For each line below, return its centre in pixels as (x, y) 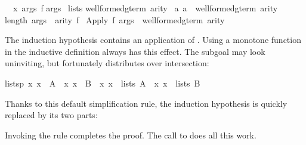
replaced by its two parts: (51, 115)
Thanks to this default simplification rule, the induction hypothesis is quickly (146, 103)
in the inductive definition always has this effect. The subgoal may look (135, 51)
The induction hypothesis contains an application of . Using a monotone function (153, 40)
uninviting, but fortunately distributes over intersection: (107, 63)
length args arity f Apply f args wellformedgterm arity (115, 19)
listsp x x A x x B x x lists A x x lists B (103, 83)
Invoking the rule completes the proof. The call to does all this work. (131, 135)
